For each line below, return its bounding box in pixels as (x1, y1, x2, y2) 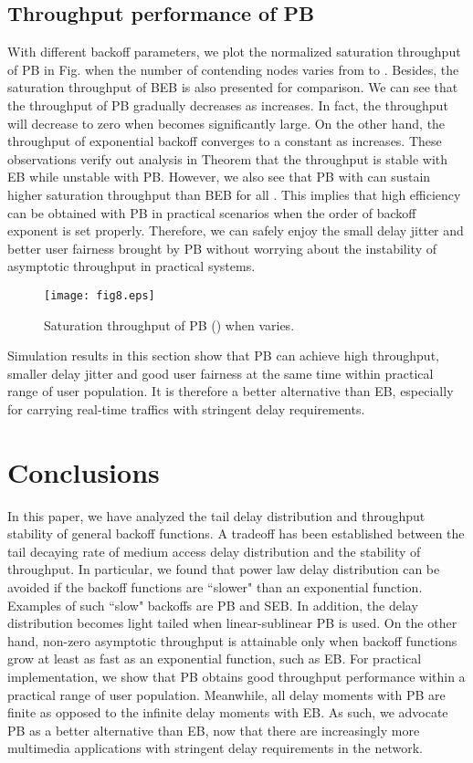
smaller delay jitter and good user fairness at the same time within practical (7, 363, 434, 382)
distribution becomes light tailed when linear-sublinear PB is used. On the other (7, 613, 457, 632)
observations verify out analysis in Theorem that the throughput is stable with (7, 149, 448, 168)
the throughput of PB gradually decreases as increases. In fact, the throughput (7, 95, 448, 114)
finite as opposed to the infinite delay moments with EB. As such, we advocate (7, 703, 448, 722)
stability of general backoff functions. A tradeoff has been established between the (7, 524, 465, 543)
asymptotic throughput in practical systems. (7, 256, 256, 276)
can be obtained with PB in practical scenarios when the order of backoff (7, 203, 416, 222)
